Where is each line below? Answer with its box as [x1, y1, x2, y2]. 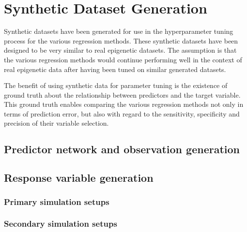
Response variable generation [4, 170, 154, 185]
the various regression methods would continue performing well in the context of [4, 54, 242, 64]
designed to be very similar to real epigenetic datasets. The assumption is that [4, 45, 237, 55]
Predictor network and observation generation [4, 142, 240, 157]
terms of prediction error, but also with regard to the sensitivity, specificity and [4, 108, 240, 118]
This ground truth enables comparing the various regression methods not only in [4, 99, 244, 109]
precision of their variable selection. [4, 118, 109, 128]
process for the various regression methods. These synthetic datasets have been [4, 35, 238, 45]
